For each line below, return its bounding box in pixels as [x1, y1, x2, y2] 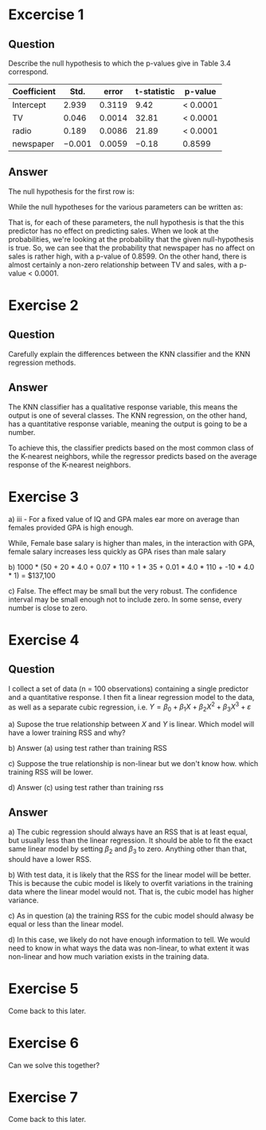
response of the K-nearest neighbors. [8, 460, 131, 469]
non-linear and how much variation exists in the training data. [8, 951, 209, 961]
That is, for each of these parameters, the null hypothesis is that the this [8, 217, 244, 227]
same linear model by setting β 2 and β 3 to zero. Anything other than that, [8, 844, 247, 855]
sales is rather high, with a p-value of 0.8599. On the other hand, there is [8, 251, 247, 261]
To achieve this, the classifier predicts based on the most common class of [8, 443, 254, 452]
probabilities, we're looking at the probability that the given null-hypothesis [8, 234, 254, 244]
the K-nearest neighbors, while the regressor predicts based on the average [8, 451, 257, 460]
